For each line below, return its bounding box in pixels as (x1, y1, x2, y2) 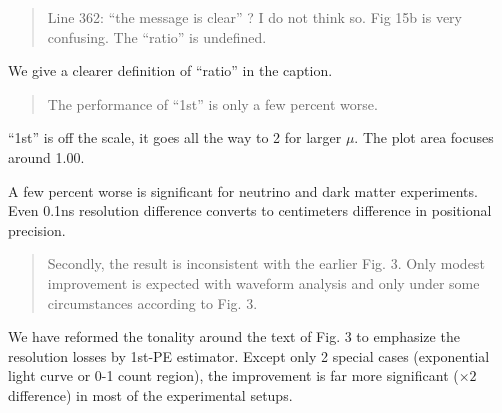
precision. (8, 219, 66, 240)
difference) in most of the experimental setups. (8, 384, 293, 405)
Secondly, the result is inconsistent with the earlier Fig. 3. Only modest (47, 253, 485, 274)
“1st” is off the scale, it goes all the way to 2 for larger (8, 127, 342, 148)
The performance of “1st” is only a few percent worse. (47, 93, 378, 114)
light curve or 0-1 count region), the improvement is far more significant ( (8, 365, 459, 386)
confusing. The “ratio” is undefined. (47, 26, 267, 47)
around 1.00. (8, 146, 85, 167)
